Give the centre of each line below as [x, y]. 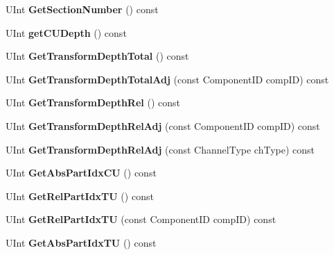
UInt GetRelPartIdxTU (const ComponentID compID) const [141, 219]
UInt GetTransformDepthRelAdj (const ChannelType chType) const [160, 149]
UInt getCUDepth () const [66, 32]
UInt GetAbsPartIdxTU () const [81, 242]
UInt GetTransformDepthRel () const [93, 102]
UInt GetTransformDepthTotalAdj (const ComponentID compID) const [167, 79]
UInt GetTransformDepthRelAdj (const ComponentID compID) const [163, 125]
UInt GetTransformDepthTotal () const [97, 56]
